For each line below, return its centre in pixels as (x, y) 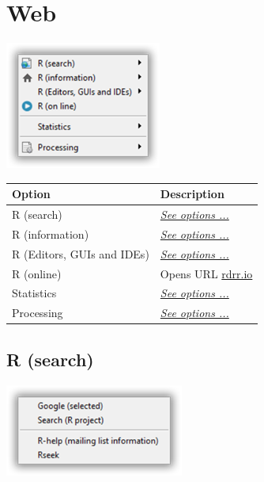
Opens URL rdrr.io (206, 273)
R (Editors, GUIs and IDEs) (81, 253)
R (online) (37, 273)
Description (192, 194)
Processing (38, 313)
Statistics (34, 293)
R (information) (51, 233)
